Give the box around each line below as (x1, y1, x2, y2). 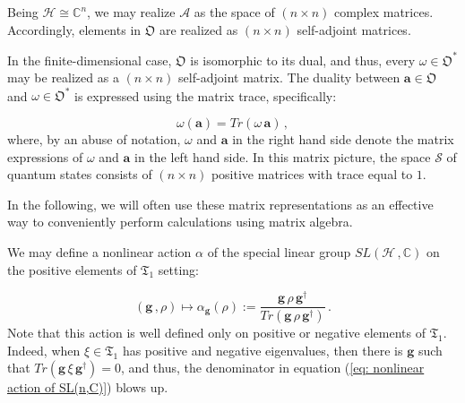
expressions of (7, 147, 83, 166)
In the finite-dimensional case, (7, 50, 172, 69)
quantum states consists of (7, 165, 152, 184)
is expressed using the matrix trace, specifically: (73, 86, 337, 105)
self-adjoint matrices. (297, 20, 411, 39)
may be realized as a (7, 68, 119, 87)
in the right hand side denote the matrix (232, 129, 454, 148)
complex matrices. (333, 3, 434, 21)
